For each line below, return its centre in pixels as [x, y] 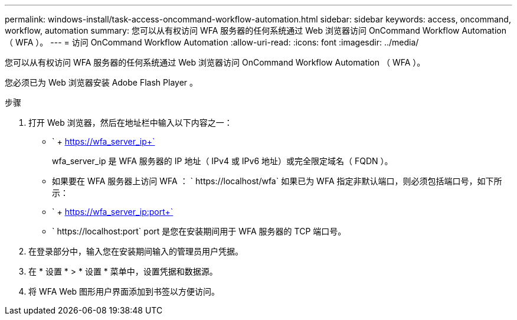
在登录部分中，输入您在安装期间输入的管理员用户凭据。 [136, 251]
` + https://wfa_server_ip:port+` [113, 212]
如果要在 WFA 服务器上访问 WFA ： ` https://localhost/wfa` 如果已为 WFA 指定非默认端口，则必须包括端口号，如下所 [277, 181]
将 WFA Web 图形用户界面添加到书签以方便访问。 [124, 291]
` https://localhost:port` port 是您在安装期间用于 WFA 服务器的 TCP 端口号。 [199, 231]
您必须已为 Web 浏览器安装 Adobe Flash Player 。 [102, 82]
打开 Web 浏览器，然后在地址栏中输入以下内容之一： [130, 123]
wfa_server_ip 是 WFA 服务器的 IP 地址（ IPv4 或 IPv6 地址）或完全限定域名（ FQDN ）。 [222, 161]
